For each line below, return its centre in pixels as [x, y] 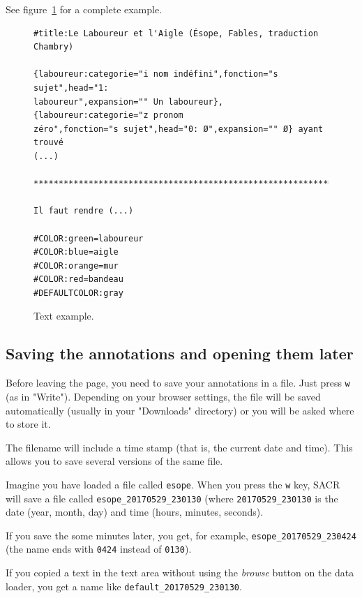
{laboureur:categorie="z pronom [108, 115]
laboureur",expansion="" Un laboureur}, [129, 102]
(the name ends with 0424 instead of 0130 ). [99, 549]
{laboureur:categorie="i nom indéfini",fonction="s [156, 74]
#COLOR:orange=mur [76, 266]
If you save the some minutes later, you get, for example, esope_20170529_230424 [181, 535]
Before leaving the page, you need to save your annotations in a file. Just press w [178, 383]
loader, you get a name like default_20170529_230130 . [124, 586]
